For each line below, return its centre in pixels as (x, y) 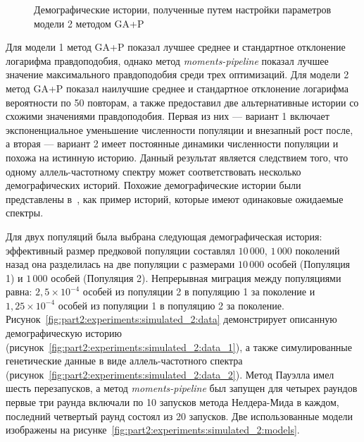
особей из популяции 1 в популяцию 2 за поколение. (171, 305)
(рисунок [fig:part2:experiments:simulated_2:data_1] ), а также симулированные (179, 346)
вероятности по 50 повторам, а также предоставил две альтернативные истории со (182, 102)
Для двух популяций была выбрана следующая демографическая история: (164, 236)
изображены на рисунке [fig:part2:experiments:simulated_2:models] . (153, 430)
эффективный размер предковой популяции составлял (120, 250)
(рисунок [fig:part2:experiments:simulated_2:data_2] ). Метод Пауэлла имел (170, 374)
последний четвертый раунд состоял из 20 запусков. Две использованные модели (180, 416)
